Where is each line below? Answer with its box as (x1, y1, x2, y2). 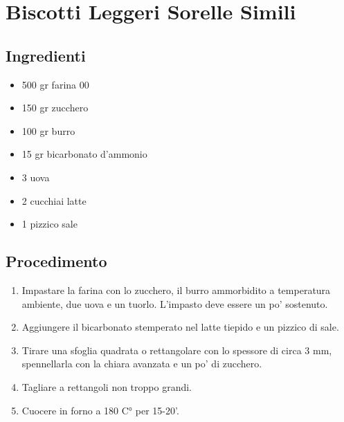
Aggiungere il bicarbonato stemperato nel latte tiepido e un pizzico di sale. (21, 320, 339, 334)
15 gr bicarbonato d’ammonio (21, 147, 147, 161)
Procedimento (6, 250, 107, 272)
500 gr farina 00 (21, 77, 89, 91)
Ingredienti (6, 44, 86, 66)
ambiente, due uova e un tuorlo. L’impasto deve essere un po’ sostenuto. (21, 296, 328, 311)
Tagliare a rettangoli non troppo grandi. (21, 379, 192, 394)
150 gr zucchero (21, 100, 89, 115)
